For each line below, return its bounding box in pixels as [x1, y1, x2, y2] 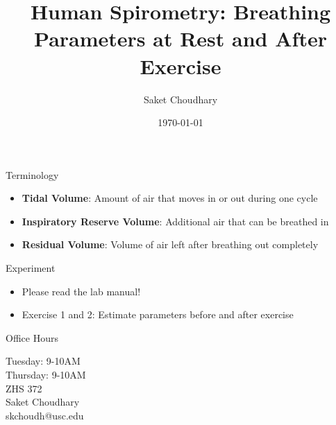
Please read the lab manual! [22, 284, 141, 298]
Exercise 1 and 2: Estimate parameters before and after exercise [22, 307, 294, 322]
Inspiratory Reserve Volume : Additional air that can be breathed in [22, 214, 329, 228]
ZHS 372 [6, 381, 42, 395]
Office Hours [6, 330, 58, 345]
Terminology [6, 167, 59, 182]
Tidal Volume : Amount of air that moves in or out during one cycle [22, 191, 318, 205]
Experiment [6, 261, 56, 275]
